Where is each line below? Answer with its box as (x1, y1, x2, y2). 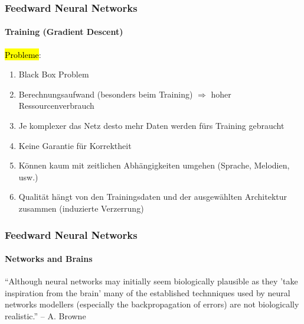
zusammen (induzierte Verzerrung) (18, 202, 144, 214)
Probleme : (5, 48, 41, 60)
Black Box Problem (18, 68, 89, 80)
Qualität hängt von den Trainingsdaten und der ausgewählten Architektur (18, 190, 287, 203)
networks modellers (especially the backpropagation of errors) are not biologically (5, 298, 299, 310)
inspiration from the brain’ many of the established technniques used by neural (5, 286, 290, 299)
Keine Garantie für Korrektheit (18, 139, 132, 151)
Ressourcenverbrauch (18, 99, 94, 112)
